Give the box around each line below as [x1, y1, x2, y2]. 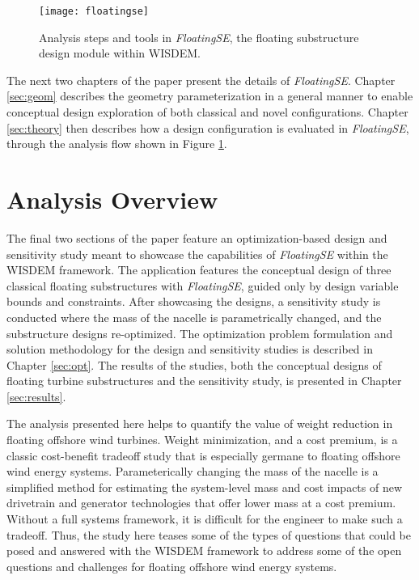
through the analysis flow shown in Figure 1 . [6, 135, 227, 152]
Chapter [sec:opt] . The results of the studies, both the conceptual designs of [6, 356, 382, 373]
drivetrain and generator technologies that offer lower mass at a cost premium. [6, 494, 396, 511]
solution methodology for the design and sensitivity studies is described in [6, 341, 373, 358]
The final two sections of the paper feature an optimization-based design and [6, 229, 387, 246]
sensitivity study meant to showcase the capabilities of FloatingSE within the [6, 245, 388, 262]
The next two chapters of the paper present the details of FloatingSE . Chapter [6, 71, 396, 88]
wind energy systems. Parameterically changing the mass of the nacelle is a [6, 463, 379, 480]
